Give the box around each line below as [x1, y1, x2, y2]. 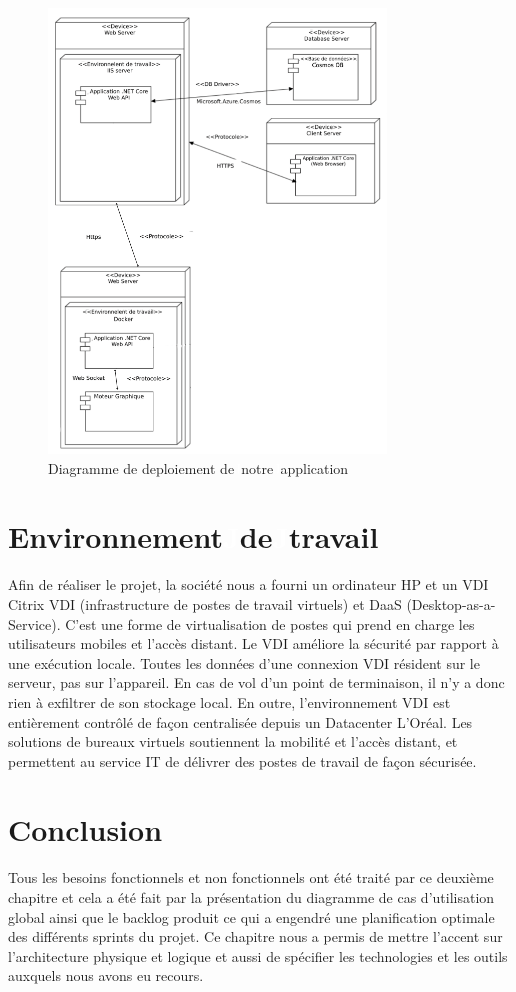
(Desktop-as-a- [406, 593, 496, 614]
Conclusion [8, 809, 163, 850]
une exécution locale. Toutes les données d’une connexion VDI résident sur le [8, 652, 480, 673]
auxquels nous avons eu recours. [8, 965, 204, 986]
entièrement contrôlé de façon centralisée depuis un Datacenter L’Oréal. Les [8, 711, 473, 732]
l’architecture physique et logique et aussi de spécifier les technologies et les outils [8, 945, 508, 966]
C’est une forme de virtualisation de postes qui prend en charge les [65, 613, 475, 634]
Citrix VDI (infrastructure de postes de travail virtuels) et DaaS [8, 593, 402, 614]
